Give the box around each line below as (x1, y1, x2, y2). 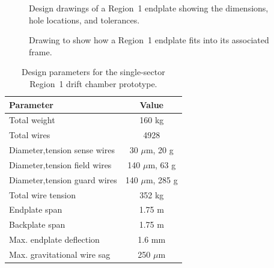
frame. (29, 45, 52, 58)
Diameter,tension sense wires (9, 144, 115, 156)
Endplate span (9, 203, 62, 216)
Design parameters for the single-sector (22, 65, 165, 78)
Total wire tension (9, 188, 76, 201)
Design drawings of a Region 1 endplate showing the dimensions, (29, 2, 269, 14)
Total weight (9, 114, 55, 126)
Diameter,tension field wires (9, 158, 112, 171)
